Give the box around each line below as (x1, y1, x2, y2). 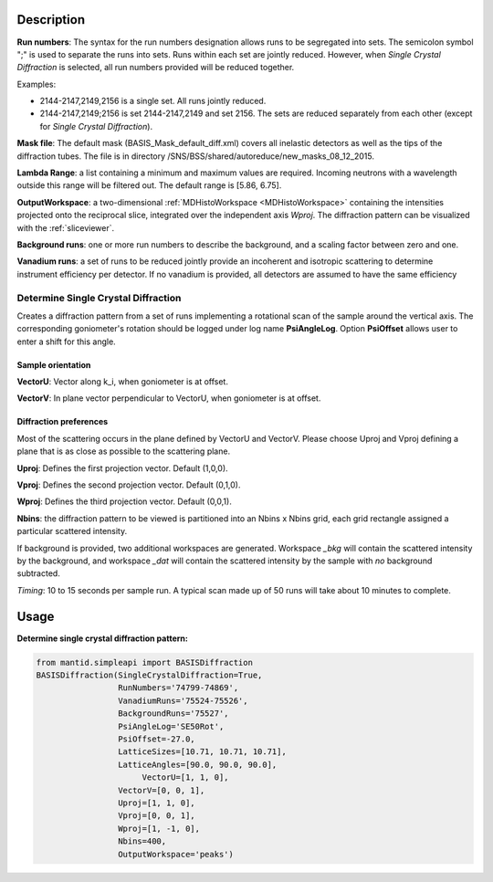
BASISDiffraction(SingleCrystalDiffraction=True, (36, 670, 263, 680)
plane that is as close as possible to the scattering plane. (16, 446, 231, 457)
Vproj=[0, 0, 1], (117, 811, 195, 821)
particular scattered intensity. (16, 526, 128, 537)
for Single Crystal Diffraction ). (39, 121, 153, 131)
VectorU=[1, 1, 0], (142, 772, 229, 782)
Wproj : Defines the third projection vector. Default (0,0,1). (16, 496, 232, 507)
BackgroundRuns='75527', (117, 709, 229, 719)
